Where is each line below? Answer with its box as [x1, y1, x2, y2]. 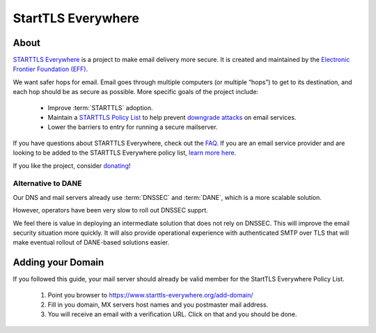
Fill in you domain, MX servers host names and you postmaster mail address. [47, 300, 268, 309]
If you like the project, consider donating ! [13, 161, 131, 170]
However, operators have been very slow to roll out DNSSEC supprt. [13, 206, 208, 215]
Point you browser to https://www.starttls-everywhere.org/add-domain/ [47, 291, 253, 299]
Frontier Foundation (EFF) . [13, 65, 88, 73]
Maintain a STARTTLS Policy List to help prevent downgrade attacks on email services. [47, 114, 297, 122]
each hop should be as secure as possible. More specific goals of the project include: [13, 88, 259, 96]
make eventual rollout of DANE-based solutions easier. [13, 238, 170, 247]
